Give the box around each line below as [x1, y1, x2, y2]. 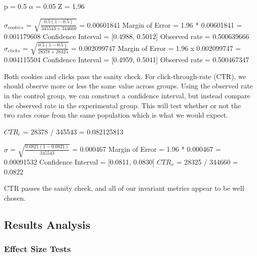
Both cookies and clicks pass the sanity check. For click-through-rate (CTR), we [4, 71, 246, 81]
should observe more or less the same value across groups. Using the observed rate [4, 81, 253, 91]
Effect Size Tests [4, 243, 71, 255]
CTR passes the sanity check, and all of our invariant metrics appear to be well [4, 183, 245, 193]
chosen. [4, 192, 26, 203]
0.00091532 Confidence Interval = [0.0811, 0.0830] [4, 156, 155, 167]
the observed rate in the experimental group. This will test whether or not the [4, 100, 241, 110]
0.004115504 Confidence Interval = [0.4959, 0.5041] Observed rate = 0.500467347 [4, 54, 250, 65]
